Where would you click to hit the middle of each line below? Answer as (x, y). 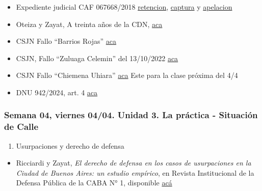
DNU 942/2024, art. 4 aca (57, 92)
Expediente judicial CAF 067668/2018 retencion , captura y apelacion (124, 7)
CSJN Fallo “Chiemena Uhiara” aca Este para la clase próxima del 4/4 (127, 75)
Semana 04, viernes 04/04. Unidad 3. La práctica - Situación (131, 115)
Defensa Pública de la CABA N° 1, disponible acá (94, 183)
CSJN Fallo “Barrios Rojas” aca (66, 41)
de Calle (21, 127)
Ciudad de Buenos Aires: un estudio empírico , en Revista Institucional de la (135, 172)
